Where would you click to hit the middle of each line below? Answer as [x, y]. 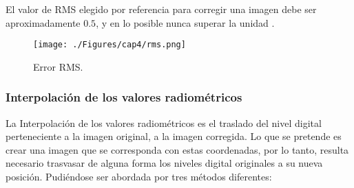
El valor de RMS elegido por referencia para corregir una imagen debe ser [161, 9]
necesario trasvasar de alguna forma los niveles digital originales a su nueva [164, 163]
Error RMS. [58, 66]
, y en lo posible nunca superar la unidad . [185, 22]
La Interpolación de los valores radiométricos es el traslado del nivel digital [164, 122]
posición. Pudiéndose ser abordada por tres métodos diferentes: [139, 177]
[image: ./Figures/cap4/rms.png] [110, 45]
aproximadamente [43, 22]
